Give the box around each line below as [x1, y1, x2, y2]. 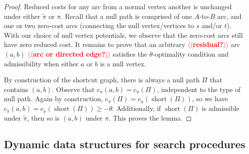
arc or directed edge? [33, 48, 105, 59]
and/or [201, 20, 222, 31]
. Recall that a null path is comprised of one [61, 11, 192, 21]
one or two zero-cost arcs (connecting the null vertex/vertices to [4, 20, 194, 31]
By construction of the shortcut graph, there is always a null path [4, 75, 200, 85]
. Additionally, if [112, 103, 161, 113]
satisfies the [113, 48, 148, 59]
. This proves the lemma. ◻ [108, 112, 192, 123]
